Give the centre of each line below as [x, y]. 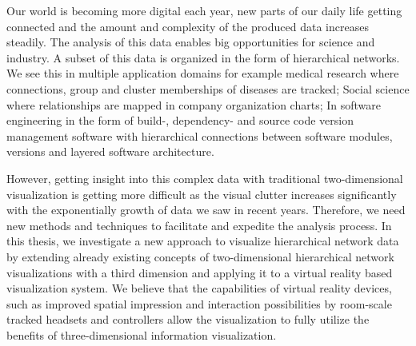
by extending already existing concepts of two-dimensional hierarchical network [200, 256]
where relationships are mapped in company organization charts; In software [194, 104]
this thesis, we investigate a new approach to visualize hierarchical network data [203, 241]
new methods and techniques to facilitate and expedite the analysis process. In [199, 225]
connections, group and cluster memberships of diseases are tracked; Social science [208, 88]
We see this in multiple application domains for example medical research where [203, 73]
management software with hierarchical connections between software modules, [200, 135]
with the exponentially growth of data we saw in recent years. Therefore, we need [206, 210]
